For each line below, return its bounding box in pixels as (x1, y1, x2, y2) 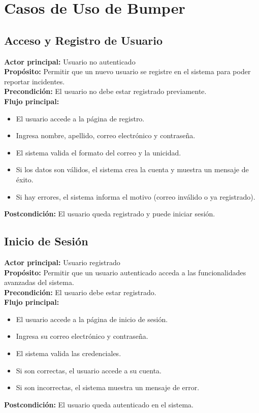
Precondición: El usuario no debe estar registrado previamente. (4, 86, 207, 97)
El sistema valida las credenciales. (16, 348, 121, 359)
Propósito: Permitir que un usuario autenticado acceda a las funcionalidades (4, 267, 246, 277)
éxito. (16, 174, 34, 184)
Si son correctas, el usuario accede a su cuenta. (16, 365, 162, 375)
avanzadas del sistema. (4, 277, 74, 288)
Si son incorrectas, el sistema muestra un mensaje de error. (16, 382, 200, 393)
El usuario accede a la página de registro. (16, 113, 145, 123)
